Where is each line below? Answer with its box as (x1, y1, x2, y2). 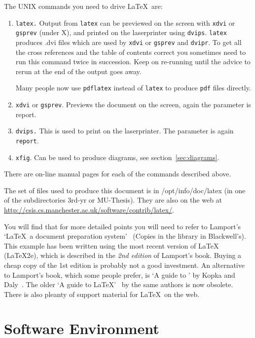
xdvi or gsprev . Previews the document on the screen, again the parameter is (15, 99, 251, 109)
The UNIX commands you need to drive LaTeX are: (4, 1, 163, 11)
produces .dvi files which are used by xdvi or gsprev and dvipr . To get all (15, 37, 242, 47)
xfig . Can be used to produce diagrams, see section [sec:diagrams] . (15, 152, 219, 162)
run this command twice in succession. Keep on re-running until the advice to (15, 56, 251, 67)
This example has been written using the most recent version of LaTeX (4, 240, 219, 251)
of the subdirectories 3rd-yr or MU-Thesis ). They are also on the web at (4, 195, 222, 205)
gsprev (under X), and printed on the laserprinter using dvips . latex (15, 27, 227, 38)
